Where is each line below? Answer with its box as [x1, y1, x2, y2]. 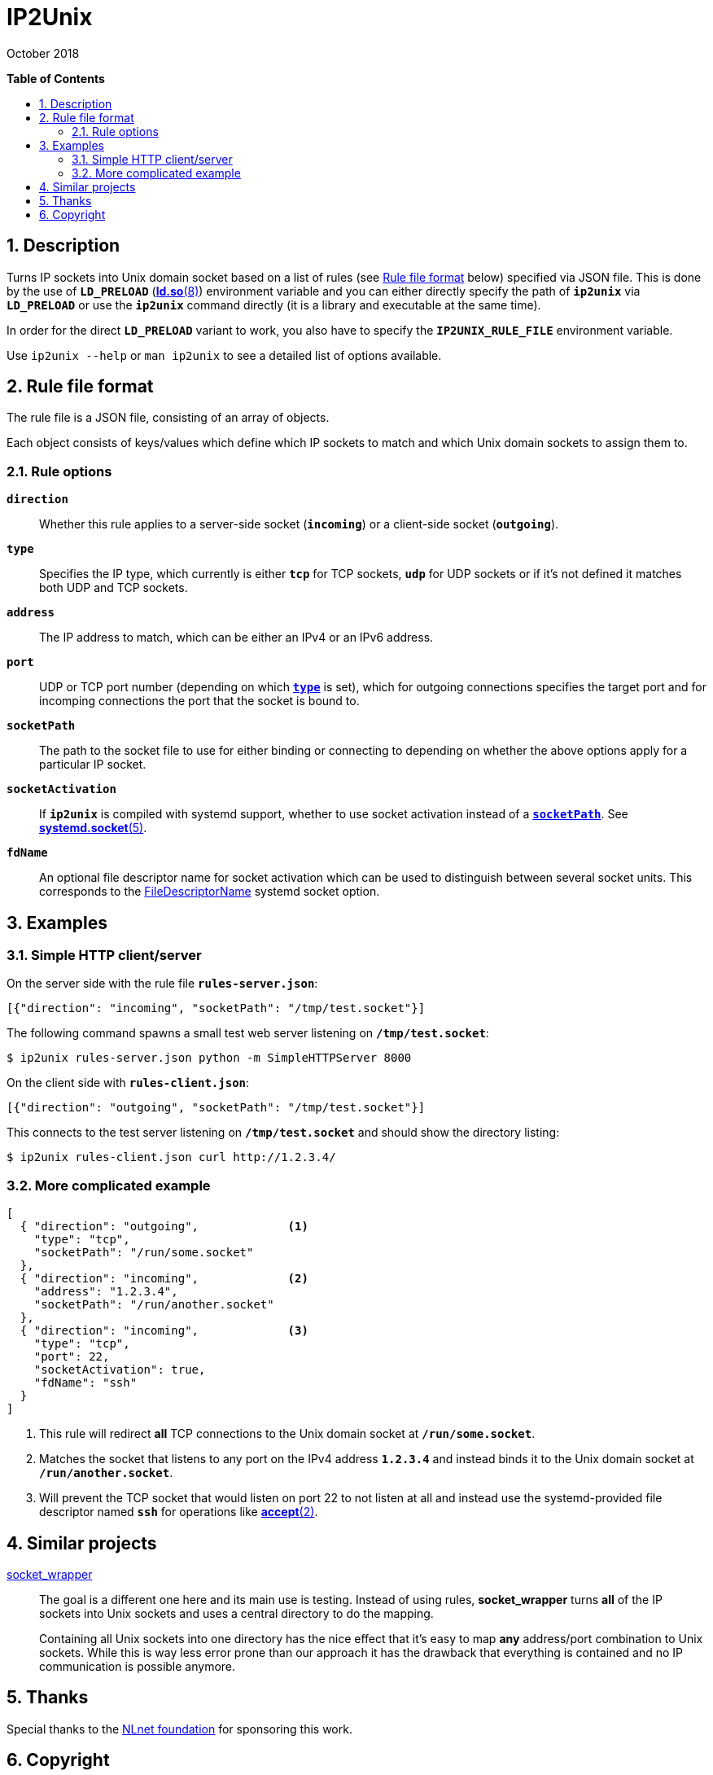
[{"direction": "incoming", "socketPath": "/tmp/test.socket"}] [7, 1001, 426, 1015]
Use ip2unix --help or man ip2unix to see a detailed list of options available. [7, 348, 442, 362]
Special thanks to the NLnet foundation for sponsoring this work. [7, 1721, 352, 1736]
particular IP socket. [39, 757, 147, 772]
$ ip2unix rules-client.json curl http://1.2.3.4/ [7, 1150, 336, 1164]
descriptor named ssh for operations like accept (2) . [39, 1505, 318, 1519]
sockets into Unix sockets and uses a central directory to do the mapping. [39, 1606, 434, 1620]
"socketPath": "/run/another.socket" [33, 1298, 274, 1312]
